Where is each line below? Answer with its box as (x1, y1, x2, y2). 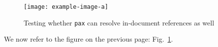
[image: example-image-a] (24, 3, 108, 10)
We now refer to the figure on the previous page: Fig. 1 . (4, 34, 173, 44)
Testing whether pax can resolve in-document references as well (24, 17, 215, 27)
